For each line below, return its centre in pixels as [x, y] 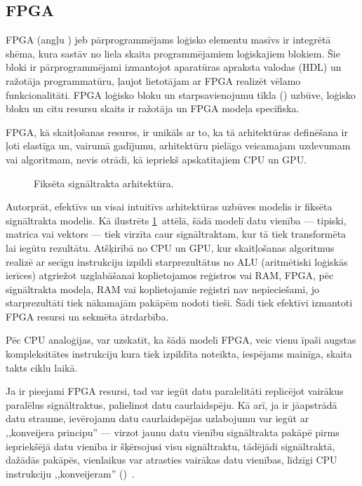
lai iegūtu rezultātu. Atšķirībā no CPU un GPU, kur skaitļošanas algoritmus [170, 247]
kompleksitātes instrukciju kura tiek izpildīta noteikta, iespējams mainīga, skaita [179, 354]
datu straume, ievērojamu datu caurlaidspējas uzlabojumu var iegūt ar [157, 418]
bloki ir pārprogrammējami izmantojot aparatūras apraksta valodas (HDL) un [174, 67]
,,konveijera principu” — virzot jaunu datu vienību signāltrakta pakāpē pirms [173, 432]
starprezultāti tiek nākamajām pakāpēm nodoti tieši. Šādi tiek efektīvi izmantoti [179, 303]
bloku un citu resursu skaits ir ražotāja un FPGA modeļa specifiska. [153, 108]
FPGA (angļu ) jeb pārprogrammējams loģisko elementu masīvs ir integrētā [168, 40]
